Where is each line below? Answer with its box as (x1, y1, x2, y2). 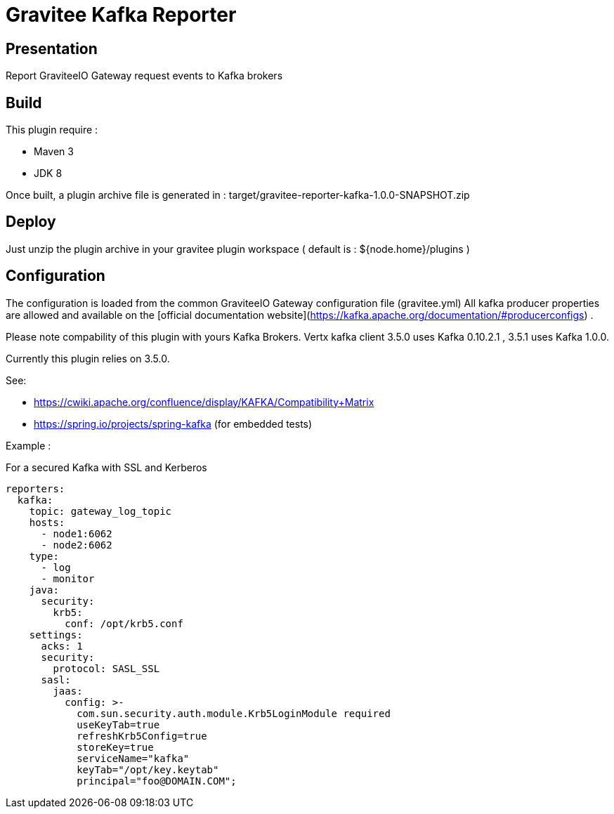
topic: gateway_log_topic (29, 505, 172, 517)
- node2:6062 (41, 539, 112, 551)
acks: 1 (41, 640, 83, 652)
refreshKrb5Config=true (77, 730, 207, 742)
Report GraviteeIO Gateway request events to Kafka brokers (6, 70, 283, 82)
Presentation (6, 39, 98, 58)
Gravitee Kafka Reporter (6, 3, 237, 27)
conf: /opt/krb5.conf (65, 617, 183, 629)
